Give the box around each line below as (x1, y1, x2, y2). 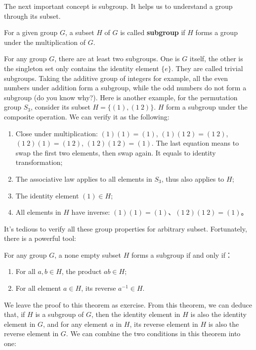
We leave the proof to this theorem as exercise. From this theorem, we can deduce (4, 299, 252, 310)
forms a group (195, 27, 238, 38)
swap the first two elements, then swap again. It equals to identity (15, 147, 216, 157)
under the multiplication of (4, 37, 85, 47)
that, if (4, 309, 25, 319)
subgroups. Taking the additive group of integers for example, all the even (4, 73, 228, 83)
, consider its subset (31, 102, 90, 112)
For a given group (4, 27, 58, 38)
